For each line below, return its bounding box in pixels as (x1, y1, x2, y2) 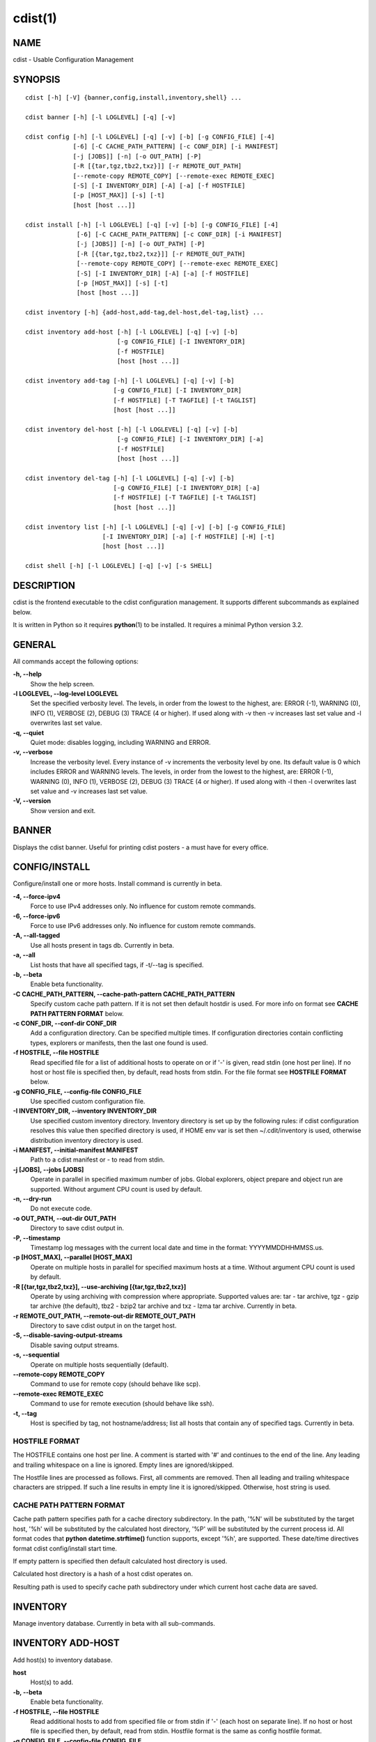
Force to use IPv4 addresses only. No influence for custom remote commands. (30, 902, 256, 911)
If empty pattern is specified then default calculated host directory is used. (13, 1557, 228, 1565)
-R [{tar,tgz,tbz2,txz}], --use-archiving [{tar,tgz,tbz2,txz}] (13, 1282, 187, 1290)
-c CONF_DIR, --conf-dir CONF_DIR (13, 1019, 117, 1027)
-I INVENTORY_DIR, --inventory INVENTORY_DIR (13, 1107, 157, 1115)
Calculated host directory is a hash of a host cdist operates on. (13, 1570, 193, 1578)
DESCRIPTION (13, 580, 76, 592)
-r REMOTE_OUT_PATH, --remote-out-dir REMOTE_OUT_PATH (13, 1311, 196, 1320)
